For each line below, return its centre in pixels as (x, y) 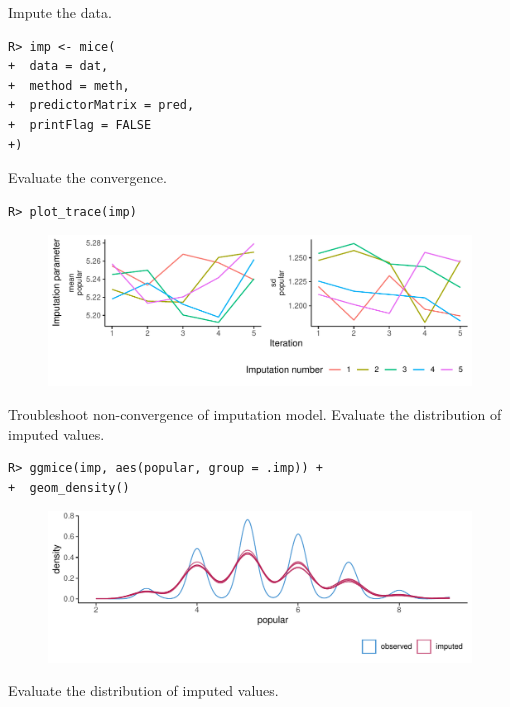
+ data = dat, (58, 66)
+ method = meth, (69, 85)
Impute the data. (60, 12)
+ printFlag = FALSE (80, 124)
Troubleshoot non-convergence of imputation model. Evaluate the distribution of (255, 414)
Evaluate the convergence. (87, 177)
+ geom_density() (69, 487)
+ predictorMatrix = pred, (101, 105)
